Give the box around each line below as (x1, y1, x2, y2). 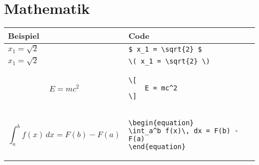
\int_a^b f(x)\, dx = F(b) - (129, 127, 239, 135)
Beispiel (8, 30, 39, 42)
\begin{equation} (129, 119, 194, 127)
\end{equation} (129, 143, 186, 151)
